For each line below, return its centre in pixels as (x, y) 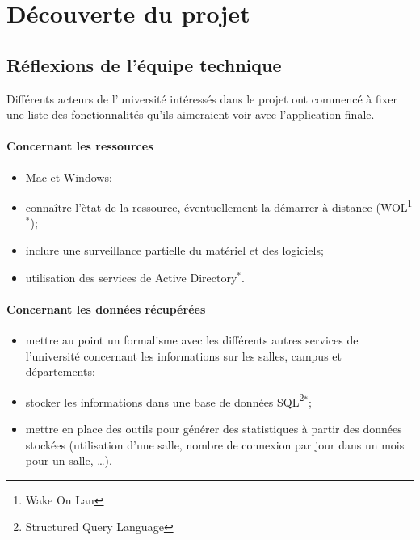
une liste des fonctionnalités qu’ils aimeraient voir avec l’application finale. (191, 114)
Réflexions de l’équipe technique (144, 64)
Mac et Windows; (69, 177)
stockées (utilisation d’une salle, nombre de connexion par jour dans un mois (215, 444)
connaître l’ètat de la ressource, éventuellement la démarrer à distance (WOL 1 (219, 206)
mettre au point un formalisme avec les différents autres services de (192, 339)
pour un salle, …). (69, 460)
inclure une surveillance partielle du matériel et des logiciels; (174, 250)
